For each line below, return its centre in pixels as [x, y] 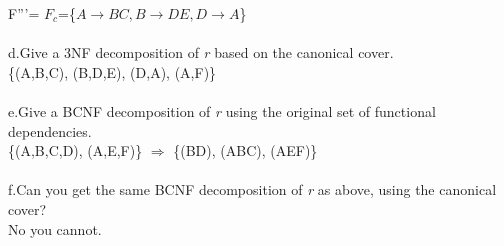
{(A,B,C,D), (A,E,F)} [75, 150]
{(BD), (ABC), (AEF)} [245, 150]
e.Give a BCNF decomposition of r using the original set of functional [222, 110]
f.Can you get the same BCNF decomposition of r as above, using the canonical [252, 189]
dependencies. [50, 130]
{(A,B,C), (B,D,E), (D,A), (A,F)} [112, 71]
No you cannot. [55, 228]
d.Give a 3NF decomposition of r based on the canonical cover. [201, 52]
